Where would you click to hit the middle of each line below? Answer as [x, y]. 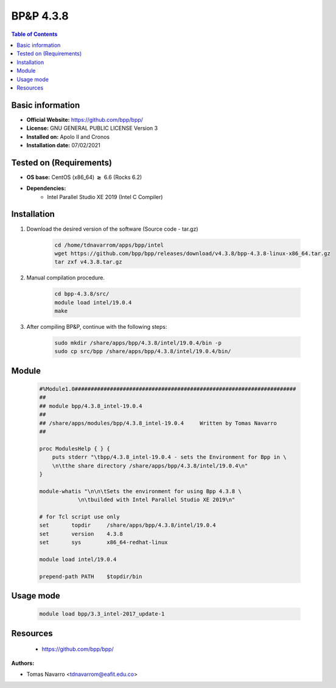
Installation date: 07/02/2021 [63, 145]
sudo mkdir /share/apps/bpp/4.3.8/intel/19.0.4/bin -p [138, 343]
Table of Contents [34, 34]
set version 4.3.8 [81, 534]
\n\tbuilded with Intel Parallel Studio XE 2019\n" [156, 500]
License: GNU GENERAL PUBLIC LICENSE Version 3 [92, 128]
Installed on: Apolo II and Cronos [68, 136]
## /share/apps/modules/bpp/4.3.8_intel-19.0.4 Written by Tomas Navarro [158, 423]
